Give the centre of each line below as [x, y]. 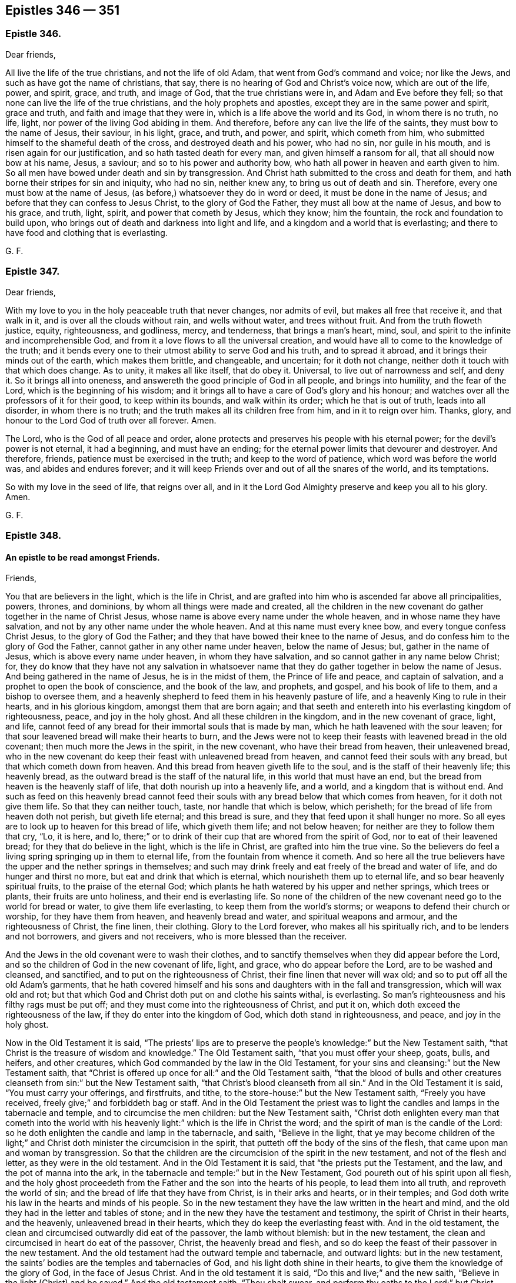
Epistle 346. [34, 34]
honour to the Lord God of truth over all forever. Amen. [111, 420]
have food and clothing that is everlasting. [86, 232]
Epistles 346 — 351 [63, 10]
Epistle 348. [34, 535]
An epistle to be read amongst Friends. [83, 557]
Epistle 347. [33, 271]
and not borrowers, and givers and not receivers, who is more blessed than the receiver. [176, 937]
